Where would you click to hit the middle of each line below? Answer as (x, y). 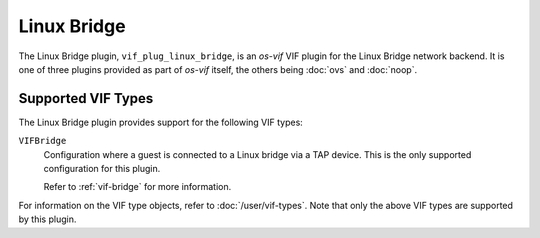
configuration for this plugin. (102, 169)
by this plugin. (47, 219)
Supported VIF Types (86, 98)
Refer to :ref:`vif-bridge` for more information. (137, 187)
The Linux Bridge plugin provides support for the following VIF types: (161, 122)
